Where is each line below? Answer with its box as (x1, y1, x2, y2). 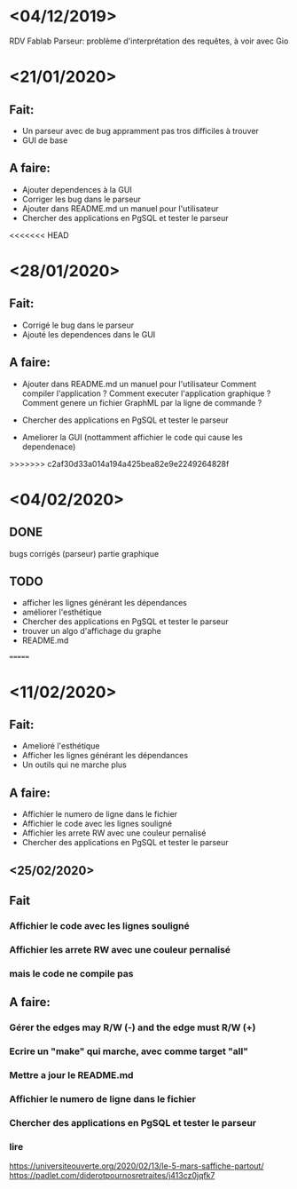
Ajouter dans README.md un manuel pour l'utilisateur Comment (21, 378, 257, 389)
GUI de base (21, 135, 68, 146)
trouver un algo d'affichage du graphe (21, 626, 161, 637)
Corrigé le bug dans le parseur (21, 320, 135, 330)
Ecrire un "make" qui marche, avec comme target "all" (9, 1045, 248, 1058)
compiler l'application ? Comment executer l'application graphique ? (21, 388, 271, 399)
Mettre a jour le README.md (9, 1068, 134, 1081)
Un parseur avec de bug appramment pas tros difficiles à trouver (21, 125, 260, 136)
